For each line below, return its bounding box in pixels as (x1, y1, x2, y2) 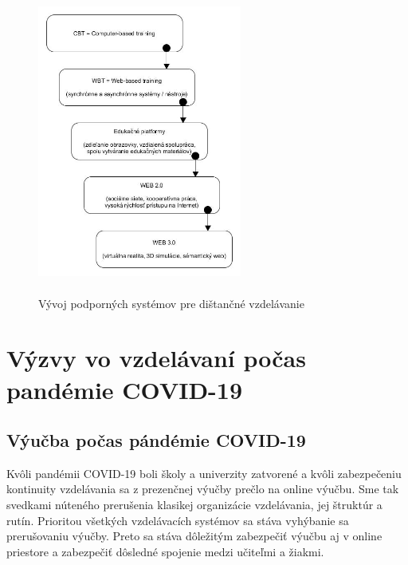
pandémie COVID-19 (6, 373, 243, 405)
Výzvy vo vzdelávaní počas (6, 342, 306, 374)
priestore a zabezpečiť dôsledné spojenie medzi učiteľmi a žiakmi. (6, 543, 324, 559)
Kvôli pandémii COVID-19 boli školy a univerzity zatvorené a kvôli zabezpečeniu (6, 464, 402, 481)
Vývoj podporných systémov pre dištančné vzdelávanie (38, 294, 304, 311)
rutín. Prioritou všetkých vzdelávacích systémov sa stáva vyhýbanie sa (6, 512, 349, 528)
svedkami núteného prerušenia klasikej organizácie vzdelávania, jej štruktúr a (6, 496, 382, 513)
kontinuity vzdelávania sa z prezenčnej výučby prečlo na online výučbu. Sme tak (6, 480, 399, 497)
